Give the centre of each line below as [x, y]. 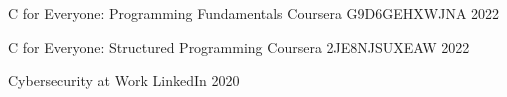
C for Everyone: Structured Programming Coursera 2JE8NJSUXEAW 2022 [239, 46]
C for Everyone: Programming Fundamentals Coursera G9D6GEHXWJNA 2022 [254, 13]
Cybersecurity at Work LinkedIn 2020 [124, 80]
